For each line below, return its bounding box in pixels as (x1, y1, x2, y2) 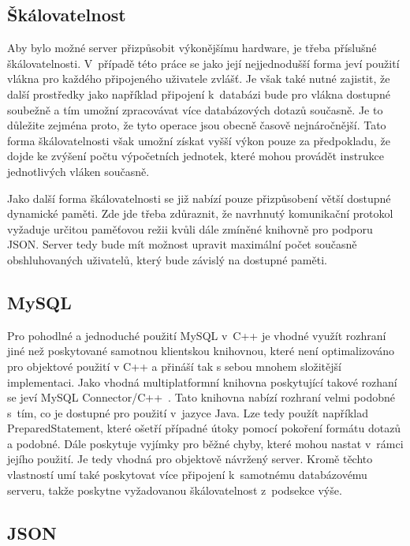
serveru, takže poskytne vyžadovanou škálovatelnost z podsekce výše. (7, 481, 342, 498)
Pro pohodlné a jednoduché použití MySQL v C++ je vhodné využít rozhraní (7, 327, 386, 343)
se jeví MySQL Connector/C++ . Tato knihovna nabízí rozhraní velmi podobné (7, 389, 396, 406)
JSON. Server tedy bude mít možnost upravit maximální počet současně (7, 236, 357, 252)
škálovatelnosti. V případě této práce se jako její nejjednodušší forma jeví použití (7, 54, 400, 71)
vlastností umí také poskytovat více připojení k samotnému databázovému (7, 466, 367, 483)
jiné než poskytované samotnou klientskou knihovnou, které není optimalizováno (7, 342, 395, 359)
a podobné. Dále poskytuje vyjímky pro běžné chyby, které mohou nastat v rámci (7, 435, 404, 451)
